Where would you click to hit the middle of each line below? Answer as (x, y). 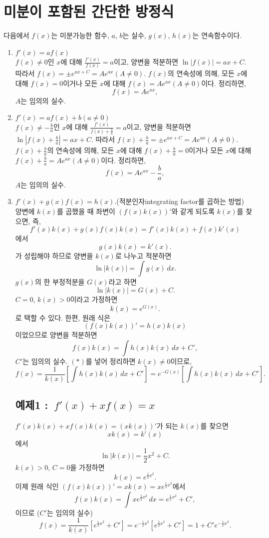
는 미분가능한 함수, (80, 35)
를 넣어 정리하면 (111, 361)
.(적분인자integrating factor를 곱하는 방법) (179, 201)
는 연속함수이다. (217, 35)
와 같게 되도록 (193, 211)
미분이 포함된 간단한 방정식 (89, 11)
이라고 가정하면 (94, 299)
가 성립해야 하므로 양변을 (54, 255)
